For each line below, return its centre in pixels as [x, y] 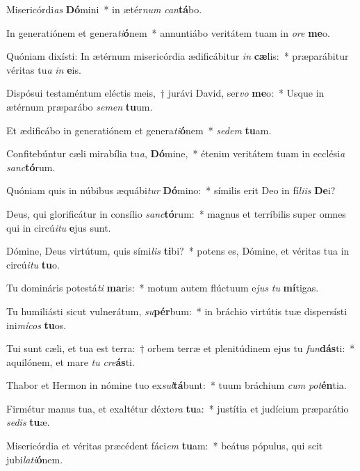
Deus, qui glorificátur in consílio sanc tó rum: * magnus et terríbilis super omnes [176, 213]
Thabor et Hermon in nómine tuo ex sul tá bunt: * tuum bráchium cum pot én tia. [177, 385]
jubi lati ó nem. [35, 459]
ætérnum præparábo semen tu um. [80, 106]
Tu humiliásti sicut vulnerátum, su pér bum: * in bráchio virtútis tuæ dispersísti [177, 311]
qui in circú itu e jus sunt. [59, 227]
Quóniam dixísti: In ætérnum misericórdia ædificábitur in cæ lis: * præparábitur [178, 56]
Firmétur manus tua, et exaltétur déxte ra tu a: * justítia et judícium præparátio [178, 408]
